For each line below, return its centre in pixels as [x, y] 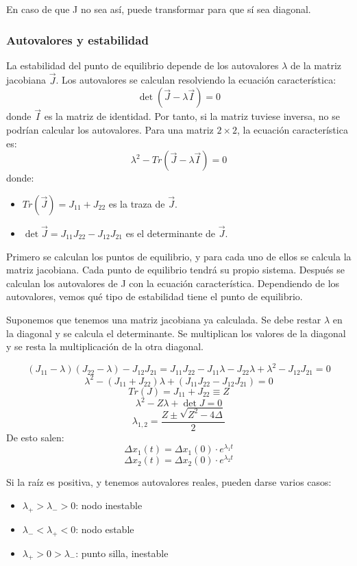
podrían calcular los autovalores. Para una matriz [110, 130]
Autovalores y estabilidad [77, 39]
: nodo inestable [109, 505]
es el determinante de [171, 233]
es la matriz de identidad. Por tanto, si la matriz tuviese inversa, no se [192, 116]
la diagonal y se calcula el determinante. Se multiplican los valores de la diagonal [176, 333]
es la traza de [137, 203]
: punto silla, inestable [122, 553]
